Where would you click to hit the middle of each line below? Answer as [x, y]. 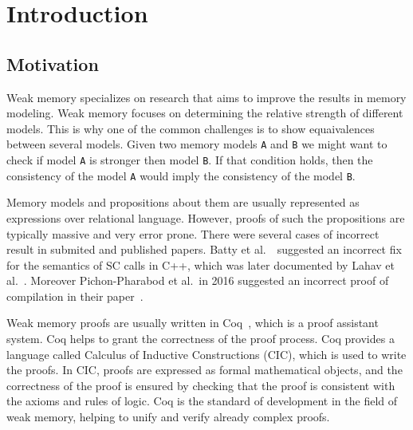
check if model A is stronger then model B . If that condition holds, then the [190, 160]
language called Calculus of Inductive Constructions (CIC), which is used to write [206, 354]
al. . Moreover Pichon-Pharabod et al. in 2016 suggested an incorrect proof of [198, 280]
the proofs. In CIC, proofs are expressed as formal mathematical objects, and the [205, 370]
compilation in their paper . [75, 296]
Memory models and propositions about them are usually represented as [183, 202]
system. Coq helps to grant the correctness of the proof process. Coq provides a [201, 339]
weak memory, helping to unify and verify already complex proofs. [168, 417]
